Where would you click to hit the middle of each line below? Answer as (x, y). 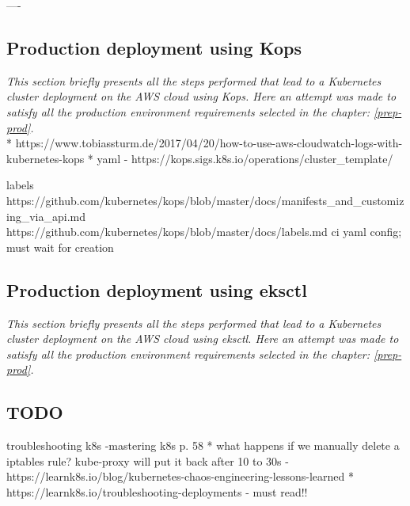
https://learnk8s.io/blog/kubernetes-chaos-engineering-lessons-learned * (180, 476)
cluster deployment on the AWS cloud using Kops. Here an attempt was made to (201, 96)
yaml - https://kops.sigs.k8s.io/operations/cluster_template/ (245, 158)
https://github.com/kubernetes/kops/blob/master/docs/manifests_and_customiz (205, 200)
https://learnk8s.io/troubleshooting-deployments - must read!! (157, 491)
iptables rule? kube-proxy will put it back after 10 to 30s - (148, 460)
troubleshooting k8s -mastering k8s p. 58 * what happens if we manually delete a (203, 445)
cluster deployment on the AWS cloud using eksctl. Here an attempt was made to (203, 339)
